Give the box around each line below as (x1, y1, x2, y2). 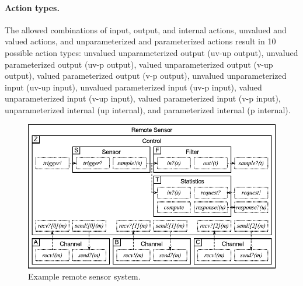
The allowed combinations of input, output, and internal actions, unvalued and (5, 23, 287, 36)
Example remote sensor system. (28, 270, 141, 282)
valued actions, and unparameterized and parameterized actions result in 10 (5, 35, 276, 47)
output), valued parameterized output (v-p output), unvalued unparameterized (5, 69, 287, 82)
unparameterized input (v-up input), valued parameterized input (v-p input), (5, 92, 281, 104)
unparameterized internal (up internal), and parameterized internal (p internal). (5, 103, 291, 116)
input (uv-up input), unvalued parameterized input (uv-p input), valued (5, 81, 262, 93)
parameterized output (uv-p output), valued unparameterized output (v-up (5, 58, 273, 70)
